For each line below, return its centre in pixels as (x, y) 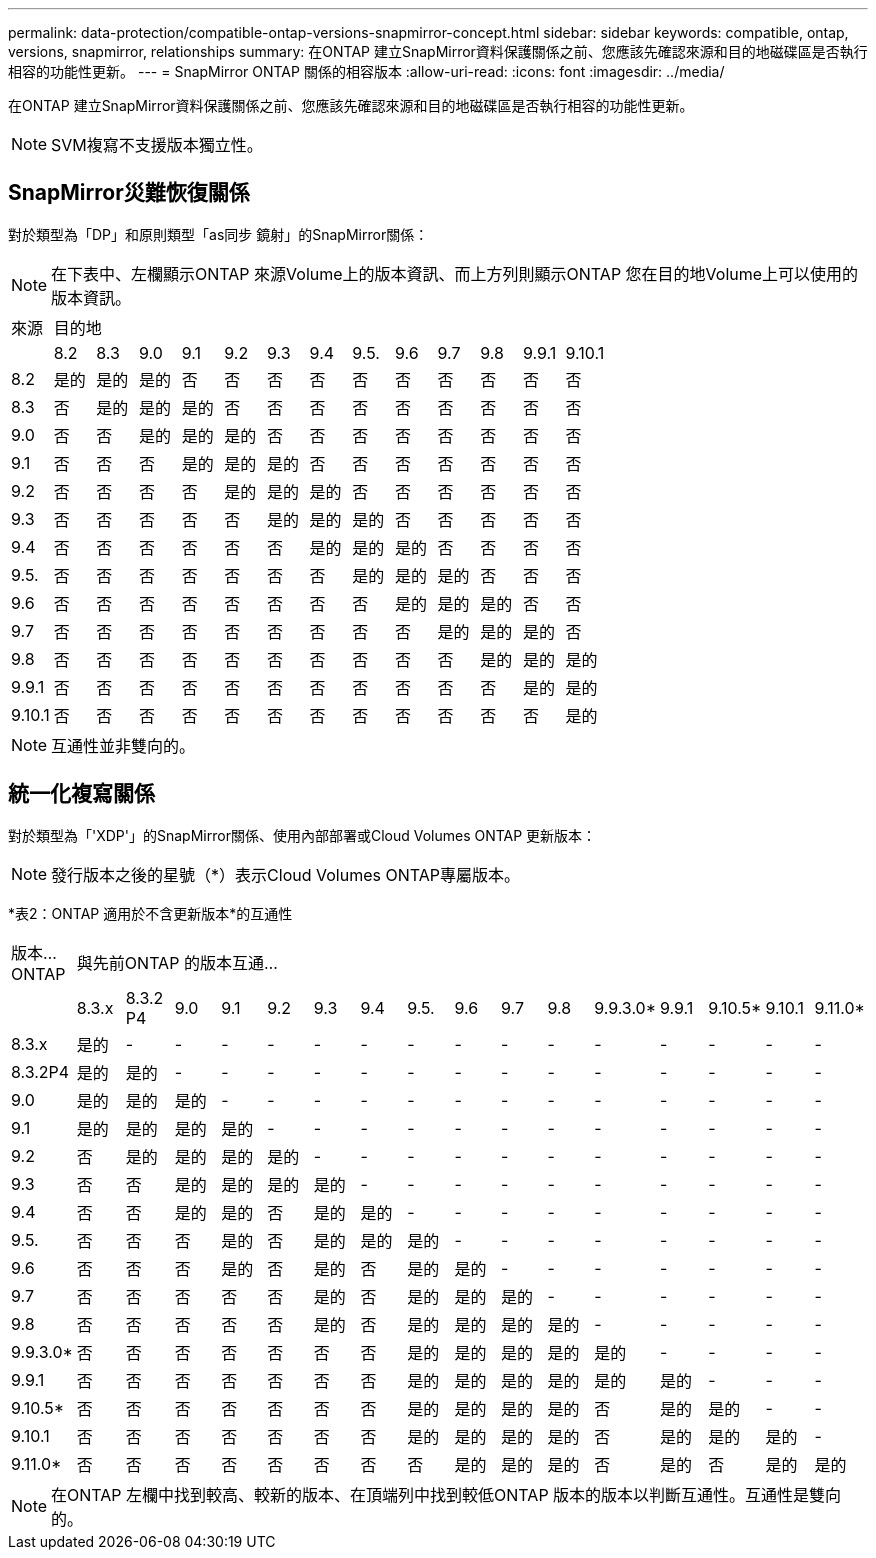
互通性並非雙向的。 (123, 745)
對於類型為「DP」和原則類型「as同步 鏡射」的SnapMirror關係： (218, 234)
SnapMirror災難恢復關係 (129, 193)
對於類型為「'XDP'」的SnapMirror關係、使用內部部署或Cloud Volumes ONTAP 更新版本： (302, 835)
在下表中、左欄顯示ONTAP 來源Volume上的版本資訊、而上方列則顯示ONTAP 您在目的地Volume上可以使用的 (455, 273)
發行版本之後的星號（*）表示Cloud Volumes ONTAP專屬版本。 (285, 874)
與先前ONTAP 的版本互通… (177, 962)
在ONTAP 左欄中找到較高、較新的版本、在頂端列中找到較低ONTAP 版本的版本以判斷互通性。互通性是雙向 (446, 1494)
